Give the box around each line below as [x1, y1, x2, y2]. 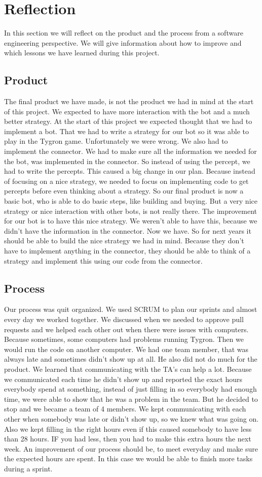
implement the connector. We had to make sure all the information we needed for [4, 146, 257, 156]
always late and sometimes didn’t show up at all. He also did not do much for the [4, 354, 257, 364]
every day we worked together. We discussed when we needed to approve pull [4, 314, 244, 324]
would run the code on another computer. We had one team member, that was [4, 343, 249, 354]
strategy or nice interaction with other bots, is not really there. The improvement [4, 205, 257, 216]
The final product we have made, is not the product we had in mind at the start [4, 96, 254, 107]
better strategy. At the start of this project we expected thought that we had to [4, 116, 252, 126]
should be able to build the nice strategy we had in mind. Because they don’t [4, 235, 244, 246]
